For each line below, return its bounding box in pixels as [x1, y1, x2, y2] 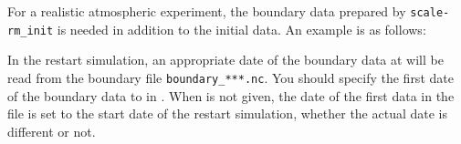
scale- [410, 6, 450, 19]
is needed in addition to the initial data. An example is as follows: [57, 19, 426, 38]
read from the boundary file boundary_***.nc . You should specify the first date [7, 67, 454, 87]
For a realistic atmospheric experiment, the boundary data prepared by [7, 2, 406, 20]
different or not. [7, 121, 96, 140]
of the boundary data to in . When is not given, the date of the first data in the [7, 86, 455, 105]
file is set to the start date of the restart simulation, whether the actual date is [7, 104, 448, 123]
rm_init [7, 24, 54, 37]
